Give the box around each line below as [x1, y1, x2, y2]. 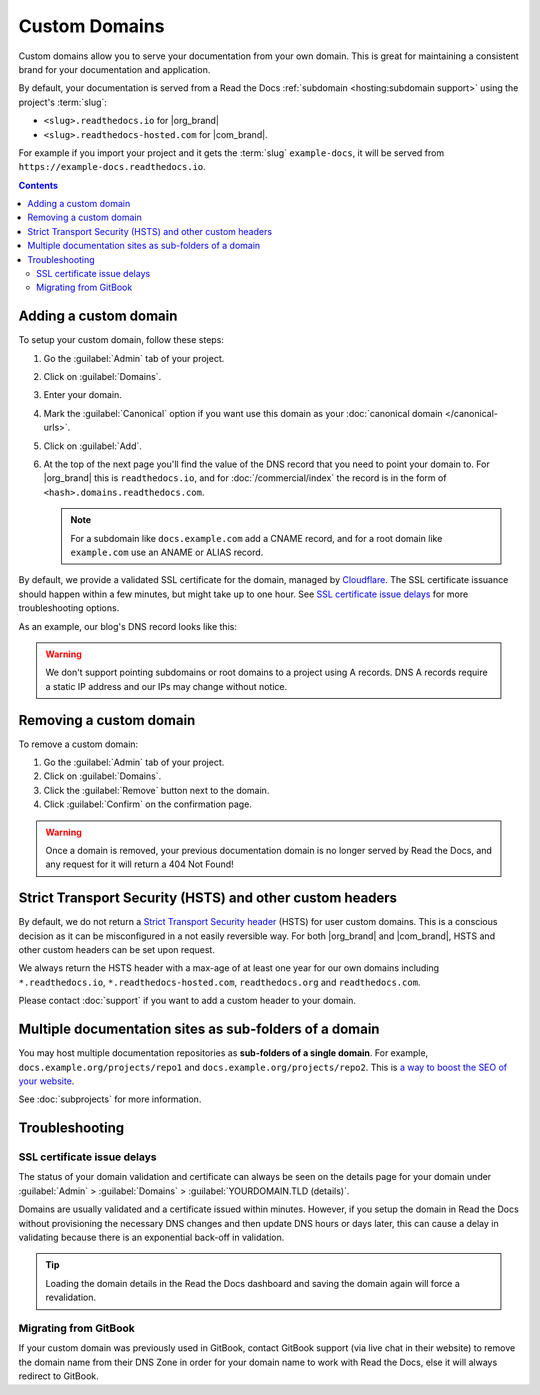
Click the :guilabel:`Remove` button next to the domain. [43, 784, 270, 796]
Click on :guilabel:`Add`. [43, 440, 142, 452]
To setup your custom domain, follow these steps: [18, 334, 225, 346]
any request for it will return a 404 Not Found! [45, 858, 234, 870]
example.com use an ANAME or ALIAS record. [70, 546, 264, 558]
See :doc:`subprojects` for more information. [18, 1093, 202, 1105]
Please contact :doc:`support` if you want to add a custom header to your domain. [18, 995, 357, 1007]
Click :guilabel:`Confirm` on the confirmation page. [43, 798, 252, 810]
